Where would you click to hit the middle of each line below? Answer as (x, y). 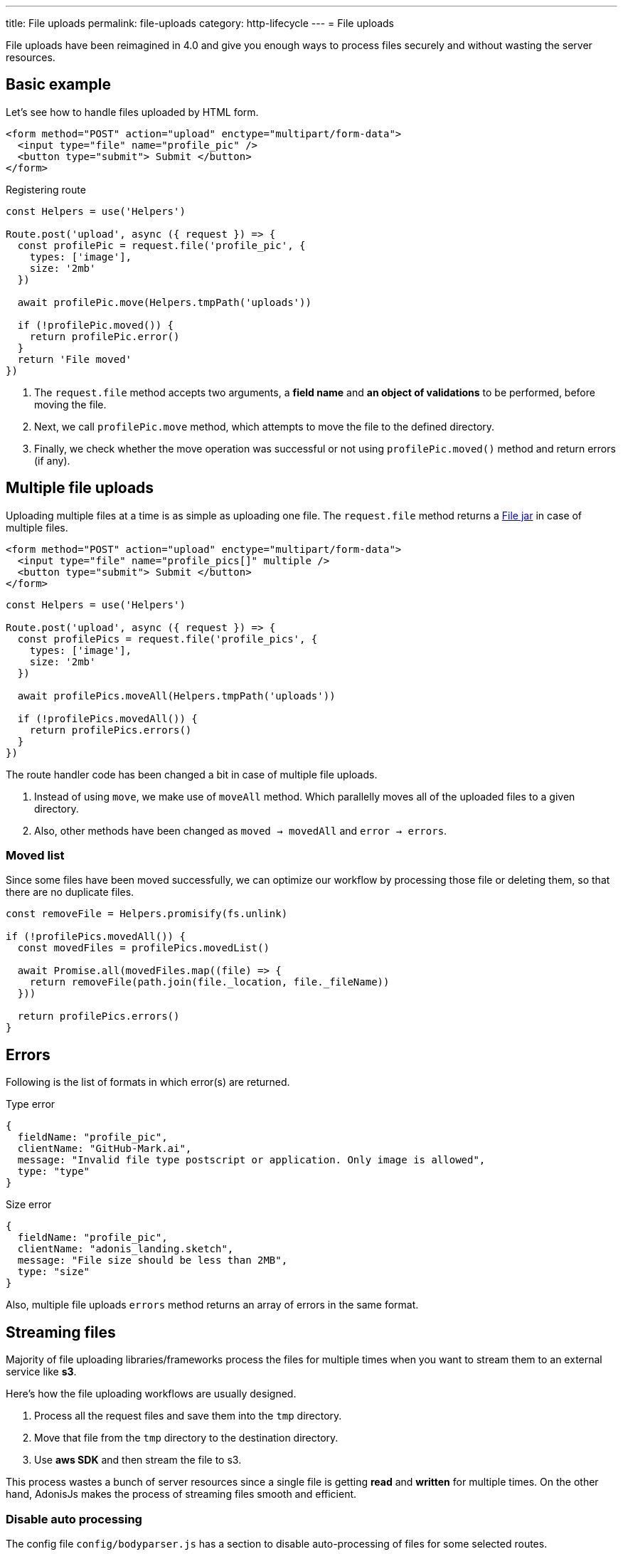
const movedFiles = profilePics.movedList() (143, 948)
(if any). (52, 460)
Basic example (58, 85)
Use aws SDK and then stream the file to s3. (138, 1460)
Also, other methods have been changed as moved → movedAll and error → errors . (241, 830)
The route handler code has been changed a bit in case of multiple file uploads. (192, 774)
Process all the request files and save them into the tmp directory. (188, 1416)
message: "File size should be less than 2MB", (153, 1260)
